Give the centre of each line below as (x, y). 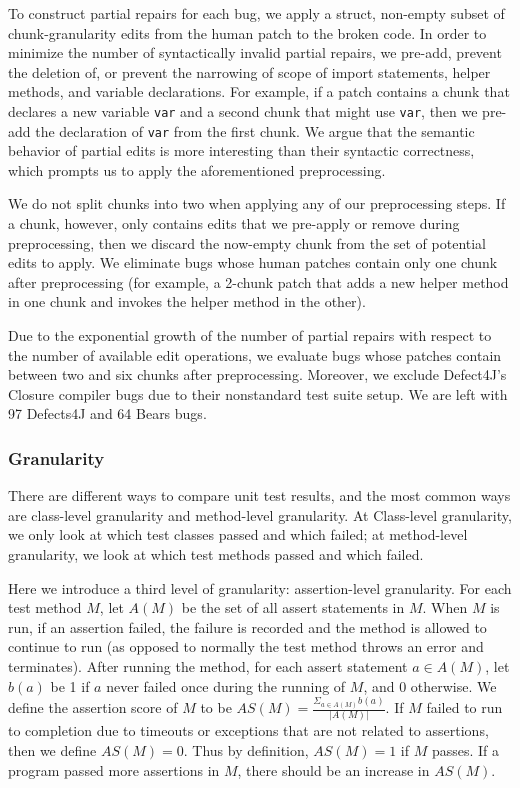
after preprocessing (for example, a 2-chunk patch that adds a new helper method (258, 281)
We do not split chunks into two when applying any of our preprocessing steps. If (257, 203)
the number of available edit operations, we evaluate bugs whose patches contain (255, 354)
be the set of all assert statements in (293, 607)
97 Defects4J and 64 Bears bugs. (107, 413)
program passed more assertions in (114, 769)
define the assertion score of (93, 707)
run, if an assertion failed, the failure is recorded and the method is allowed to (247, 626)
